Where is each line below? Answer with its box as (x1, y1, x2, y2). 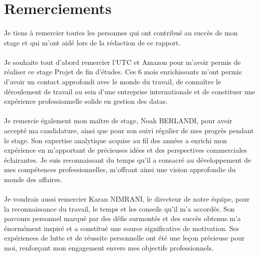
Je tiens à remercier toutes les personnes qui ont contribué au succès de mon (4, 27, 238, 37)
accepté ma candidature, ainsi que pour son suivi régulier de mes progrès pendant (4, 125, 254, 135)
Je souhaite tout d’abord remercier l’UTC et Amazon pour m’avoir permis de (4, 56, 241, 67)
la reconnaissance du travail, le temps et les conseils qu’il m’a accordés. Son (4, 203, 235, 214)
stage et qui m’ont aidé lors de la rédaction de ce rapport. (4, 37, 181, 47)
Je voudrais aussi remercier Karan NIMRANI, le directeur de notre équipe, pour (4, 194, 250, 204)
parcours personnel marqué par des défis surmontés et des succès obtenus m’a (4, 213, 241, 224)
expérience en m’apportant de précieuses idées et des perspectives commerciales (4, 145, 247, 155)
